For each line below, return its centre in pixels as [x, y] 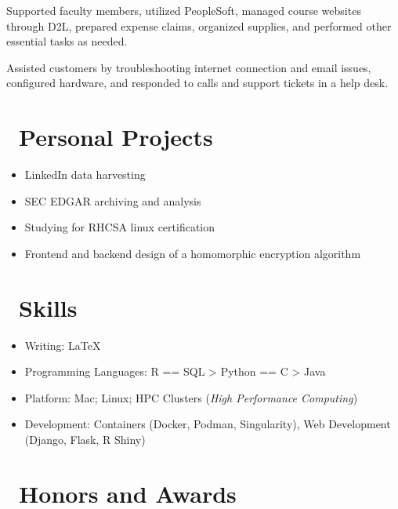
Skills [48, 307]
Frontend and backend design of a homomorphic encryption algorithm [193, 253]
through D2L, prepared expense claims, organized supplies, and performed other [199, 25]
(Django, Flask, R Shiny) [85, 439]
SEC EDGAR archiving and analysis [113, 200]
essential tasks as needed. [67, 41]
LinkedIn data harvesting [85, 175]
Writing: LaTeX [63, 345]
